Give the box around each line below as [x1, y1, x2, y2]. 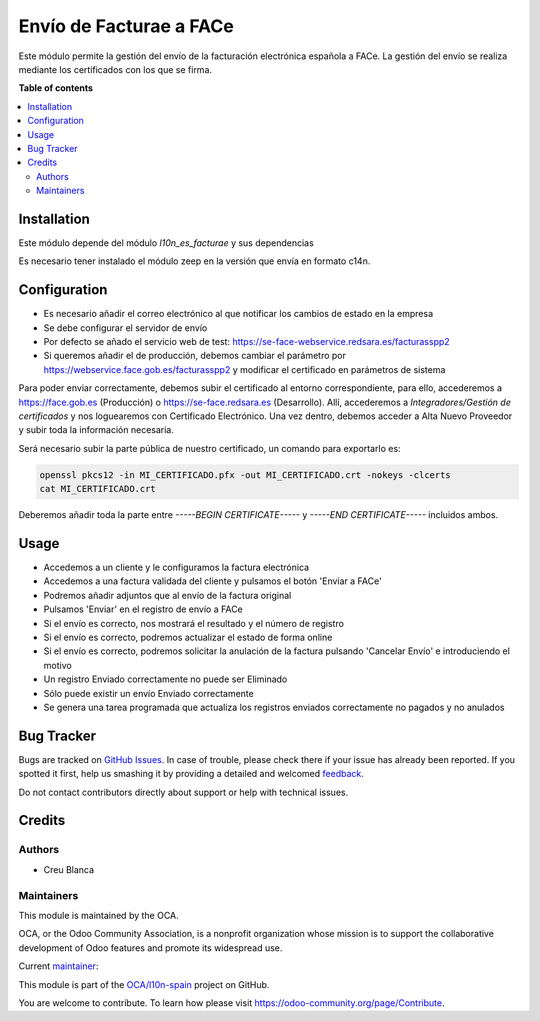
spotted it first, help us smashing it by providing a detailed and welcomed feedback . [18, 768, 365, 780]
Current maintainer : [18, 960, 99, 972]
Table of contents [18, 82, 94, 94]
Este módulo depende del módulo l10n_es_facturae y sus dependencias [18, 236, 314, 249]
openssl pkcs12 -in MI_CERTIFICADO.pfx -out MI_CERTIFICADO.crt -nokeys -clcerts [39, 469, 452, 480]
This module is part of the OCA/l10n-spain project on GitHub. [18, 978, 270, 990]
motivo [43, 659, 72, 671]
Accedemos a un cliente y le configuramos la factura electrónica [43, 561, 310, 574]
